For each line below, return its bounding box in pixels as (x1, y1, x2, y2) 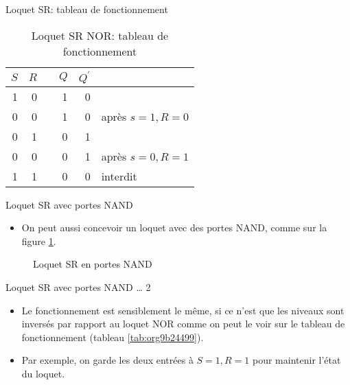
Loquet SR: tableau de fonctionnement (5, 2, 168, 16)
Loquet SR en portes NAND (33, 257, 152, 271)
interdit (101, 167, 137, 184)
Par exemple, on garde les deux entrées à (21, 353, 194, 367)
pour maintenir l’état (253, 353, 341, 367)
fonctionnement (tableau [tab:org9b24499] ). (21, 329, 204, 344)
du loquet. (21, 366, 65, 380)
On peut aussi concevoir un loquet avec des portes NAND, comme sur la (21, 220, 327, 235)
